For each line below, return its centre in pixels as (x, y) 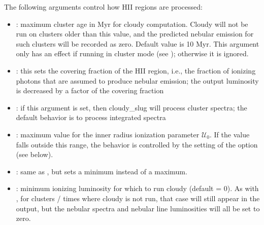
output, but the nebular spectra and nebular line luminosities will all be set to (138, 208)
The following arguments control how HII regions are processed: (103, 7)
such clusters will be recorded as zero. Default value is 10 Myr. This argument (138, 43)
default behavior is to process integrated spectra (91, 117)
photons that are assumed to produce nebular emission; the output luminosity (137, 80)
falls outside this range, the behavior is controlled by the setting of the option (137, 144)
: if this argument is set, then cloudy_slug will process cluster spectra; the (131, 107)
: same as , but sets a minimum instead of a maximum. (102, 171)
